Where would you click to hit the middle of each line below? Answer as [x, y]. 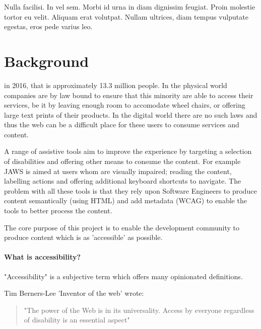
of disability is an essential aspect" [77, 320]
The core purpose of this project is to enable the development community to [122, 227]
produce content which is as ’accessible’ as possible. [83, 237]
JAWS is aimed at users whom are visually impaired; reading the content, [118, 171]
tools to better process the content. [58, 211]
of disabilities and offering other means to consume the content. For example [122, 161]
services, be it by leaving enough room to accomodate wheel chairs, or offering [125, 105]
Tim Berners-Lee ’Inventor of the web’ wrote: [74, 293]
